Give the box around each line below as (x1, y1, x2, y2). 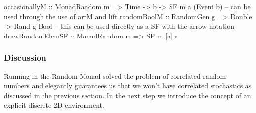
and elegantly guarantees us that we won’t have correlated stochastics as (32, 80, 252, 91)
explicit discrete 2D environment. (4, 100, 104, 110)
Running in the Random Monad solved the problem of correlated (4, 71, 201, 81)
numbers (4, 80, 30, 91)
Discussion (4, 51, 46, 64)
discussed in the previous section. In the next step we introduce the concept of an (4, 90, 251, 100)
